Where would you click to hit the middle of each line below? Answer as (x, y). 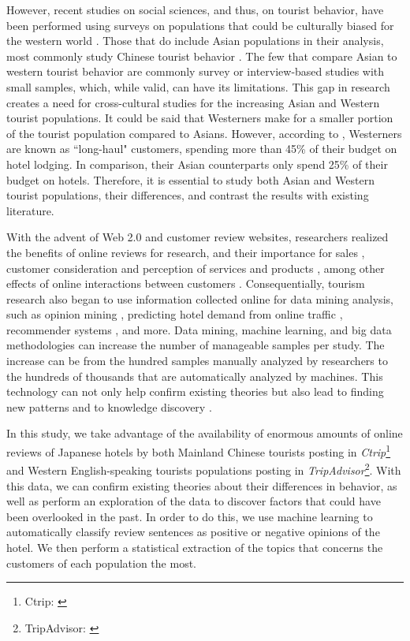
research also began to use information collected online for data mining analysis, (200, 298)
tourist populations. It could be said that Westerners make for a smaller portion (200, 118)
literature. (30, 210)
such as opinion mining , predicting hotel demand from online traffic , (175, 314)
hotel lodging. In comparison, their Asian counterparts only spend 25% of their (197, 164)
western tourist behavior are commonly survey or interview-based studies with (196, 71)
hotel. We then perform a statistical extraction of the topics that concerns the (195, 547)
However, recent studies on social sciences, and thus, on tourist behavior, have (195, 9)
